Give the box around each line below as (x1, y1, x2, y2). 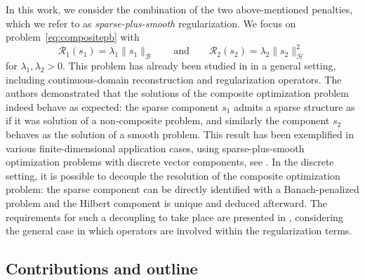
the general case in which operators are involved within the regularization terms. (6, 223, 352, 238)
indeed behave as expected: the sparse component (6, 99, 219, 114)
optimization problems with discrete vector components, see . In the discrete (6, 154, 334, 169)
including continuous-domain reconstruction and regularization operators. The (6, 72, 342, 86)
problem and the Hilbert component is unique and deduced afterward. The (6, 196, 327, 211)
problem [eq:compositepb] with (6, 29, 140, 44)
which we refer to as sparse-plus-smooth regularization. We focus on (6, 15, 296, 30)
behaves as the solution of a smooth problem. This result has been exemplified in (6, 127, 354, 142)
